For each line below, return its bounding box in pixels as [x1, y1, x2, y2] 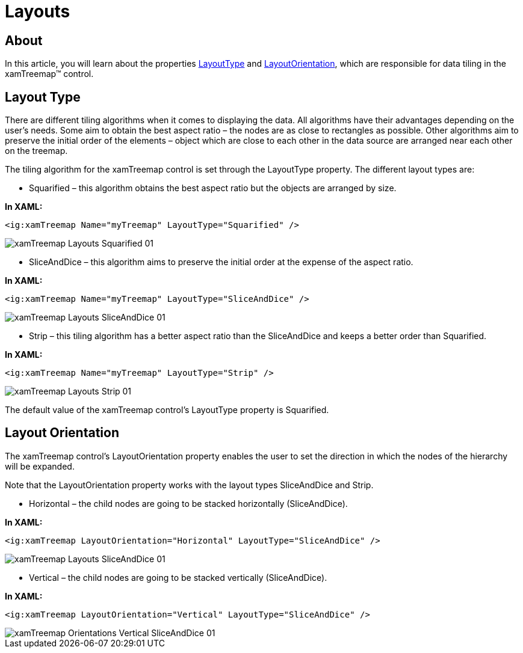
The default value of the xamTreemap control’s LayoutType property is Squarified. [5, 405, 329, 415]
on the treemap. [5, 146, 68, 156]
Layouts [5, 1, 70, 22]
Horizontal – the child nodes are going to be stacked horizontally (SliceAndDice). [29, 498, 348, 509]
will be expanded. [5, 461, 75, 471]
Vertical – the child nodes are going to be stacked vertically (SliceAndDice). [29, 572, 327, 583]
